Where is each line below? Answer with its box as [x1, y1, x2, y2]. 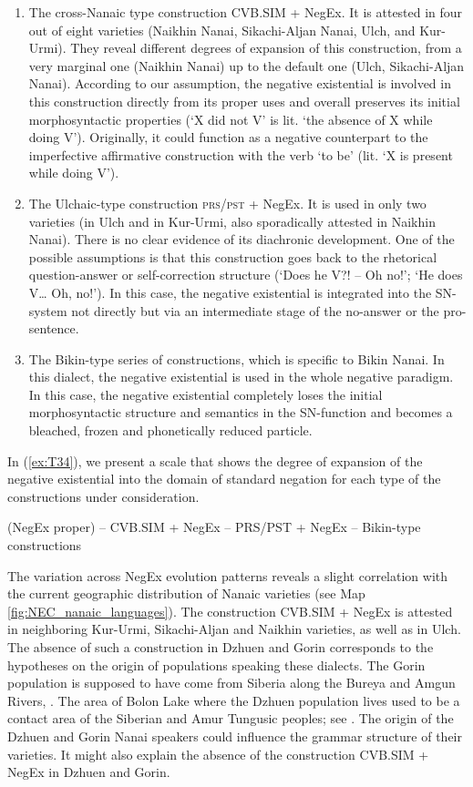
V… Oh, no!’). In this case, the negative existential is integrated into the [28, 282, 432, 302]
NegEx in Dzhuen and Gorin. [7, 762, 170, 782]
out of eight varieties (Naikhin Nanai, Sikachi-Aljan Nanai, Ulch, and [28, 20, 416, 39]
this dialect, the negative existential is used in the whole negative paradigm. [28, 367, 454, 386]
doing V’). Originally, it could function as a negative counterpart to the [28, 128, 428, 147]
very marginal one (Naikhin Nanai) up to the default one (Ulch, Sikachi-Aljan [28, 56, 465, 75]
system [28, 301, 67, 320]
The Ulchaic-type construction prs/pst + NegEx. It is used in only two [28, 193, 427, 212]
